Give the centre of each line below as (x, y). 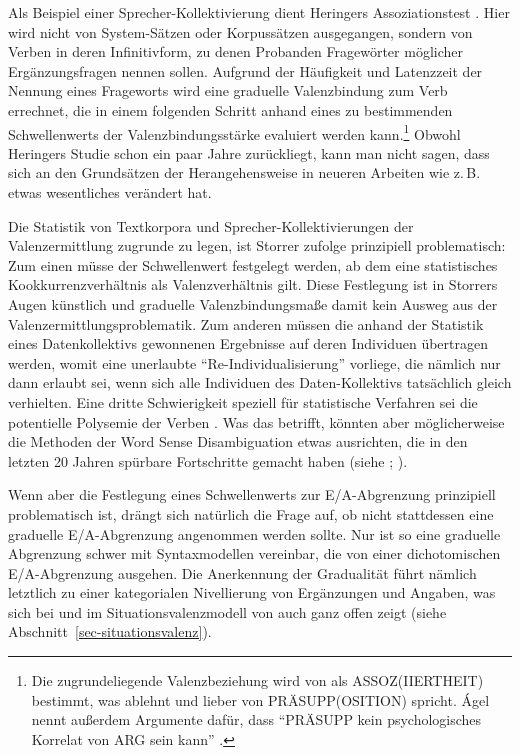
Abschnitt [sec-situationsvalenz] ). (110, 631)
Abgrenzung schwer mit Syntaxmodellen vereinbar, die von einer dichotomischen (254, 553)
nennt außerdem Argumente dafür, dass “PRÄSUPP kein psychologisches (256, 719)
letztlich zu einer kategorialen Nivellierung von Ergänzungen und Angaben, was (252, 592)
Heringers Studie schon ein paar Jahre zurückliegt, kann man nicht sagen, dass (249, 152)
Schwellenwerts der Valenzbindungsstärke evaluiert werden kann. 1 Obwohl (234, 132)
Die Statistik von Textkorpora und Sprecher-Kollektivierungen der (211, 225)
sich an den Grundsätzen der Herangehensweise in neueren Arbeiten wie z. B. (244, 172)
